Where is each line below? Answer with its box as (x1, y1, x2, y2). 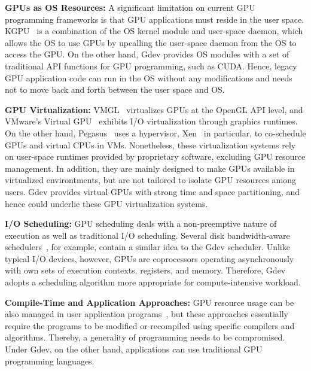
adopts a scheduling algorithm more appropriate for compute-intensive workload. (5, 276, 301, 288)
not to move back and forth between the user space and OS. (5, 83, 225, 96)
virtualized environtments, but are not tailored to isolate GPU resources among (5, 174, 296, 186)
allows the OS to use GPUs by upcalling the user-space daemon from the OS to (5, 36, 297, 48)
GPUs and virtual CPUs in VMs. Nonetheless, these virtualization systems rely (5, 138, 296, 151)
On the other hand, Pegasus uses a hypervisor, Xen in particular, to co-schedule (5, 126, 306, 139)
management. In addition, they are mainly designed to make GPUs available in (5, 162, 295, 174)
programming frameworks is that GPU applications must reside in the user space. (5, 13, 304, 25)
